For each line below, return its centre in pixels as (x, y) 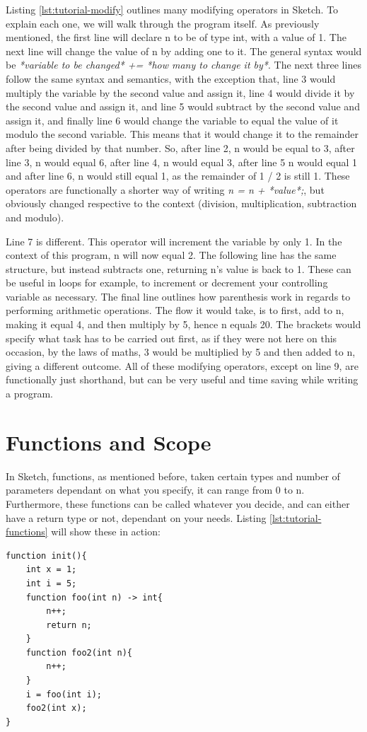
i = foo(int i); (64, 694)
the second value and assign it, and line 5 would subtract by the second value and (183, 106)
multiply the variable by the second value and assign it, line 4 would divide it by (180, 92)
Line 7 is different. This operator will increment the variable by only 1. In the (174, 241)
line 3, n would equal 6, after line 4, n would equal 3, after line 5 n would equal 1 (182, 162)
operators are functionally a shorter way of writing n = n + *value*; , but (165, 189)
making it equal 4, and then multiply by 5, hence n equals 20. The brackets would (183, 324)
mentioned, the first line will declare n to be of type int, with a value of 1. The (176, 37)
